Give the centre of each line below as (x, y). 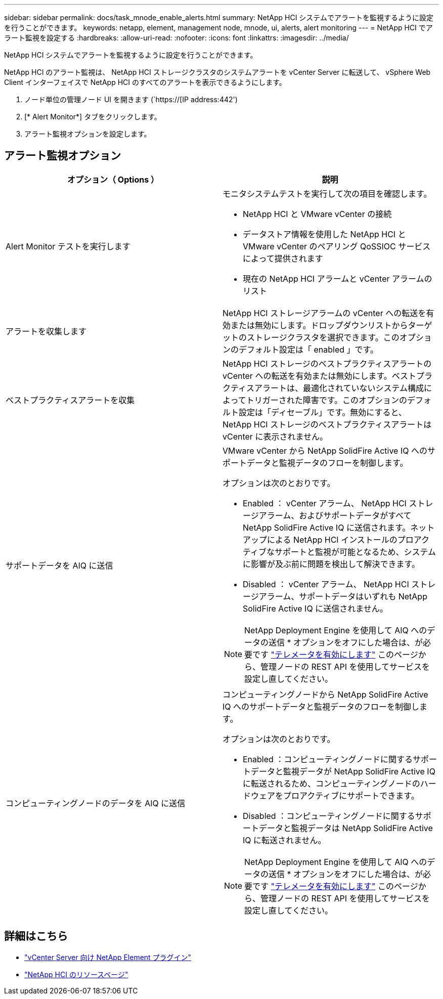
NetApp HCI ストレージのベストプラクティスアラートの (327, 363)
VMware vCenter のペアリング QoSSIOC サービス (337, 246)
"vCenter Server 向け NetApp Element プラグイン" (108, 957)
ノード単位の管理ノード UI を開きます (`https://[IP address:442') (131, 99)
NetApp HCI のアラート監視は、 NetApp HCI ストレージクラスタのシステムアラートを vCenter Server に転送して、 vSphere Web (217, 72)
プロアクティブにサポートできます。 (351, 795)
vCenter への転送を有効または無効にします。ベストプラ (328, 376)
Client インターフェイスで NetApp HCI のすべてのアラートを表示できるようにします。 (145, 82)
